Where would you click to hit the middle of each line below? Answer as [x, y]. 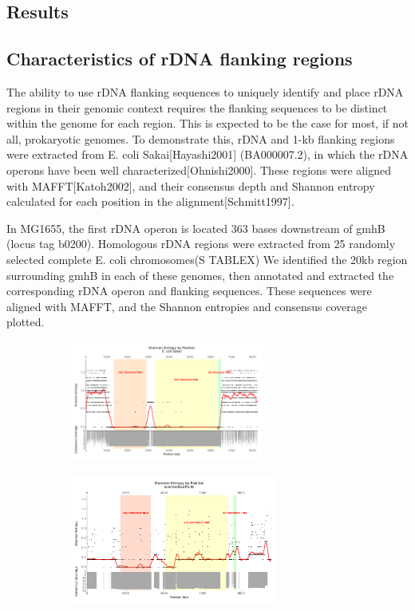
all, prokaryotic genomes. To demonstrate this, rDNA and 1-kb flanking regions [201, 138]
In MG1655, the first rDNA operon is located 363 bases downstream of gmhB [196, 228]
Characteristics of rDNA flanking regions [180, 59]
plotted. [26, 322]
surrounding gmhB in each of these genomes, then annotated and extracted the [200, 275]
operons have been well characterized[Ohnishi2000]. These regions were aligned [199, 170]
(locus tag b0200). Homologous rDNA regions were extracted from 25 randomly [201, 244]
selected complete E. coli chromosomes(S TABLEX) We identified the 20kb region [207, 259]
